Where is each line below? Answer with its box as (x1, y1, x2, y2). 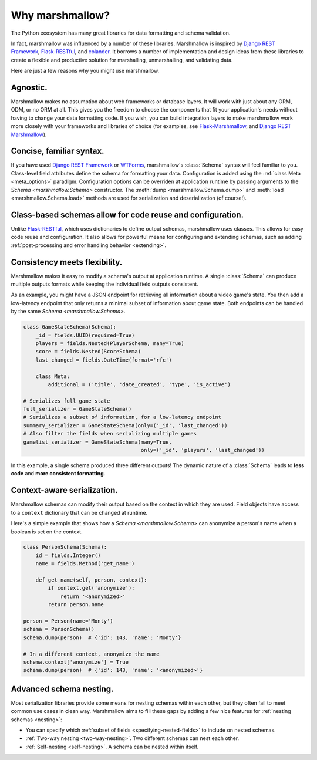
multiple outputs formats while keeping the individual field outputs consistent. (11, 281, 199, 288)
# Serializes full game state (23, 397, 110, 404)
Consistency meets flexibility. (11, 257, 123, 267)
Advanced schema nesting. (11, 684, 114, 694)
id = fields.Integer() (35, 552, 101, 559)
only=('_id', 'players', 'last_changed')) (140, 447, 265, 454)
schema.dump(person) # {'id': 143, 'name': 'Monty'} (23, 634, 181, 641)
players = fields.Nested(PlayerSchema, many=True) (35, 340, 184, 346)
